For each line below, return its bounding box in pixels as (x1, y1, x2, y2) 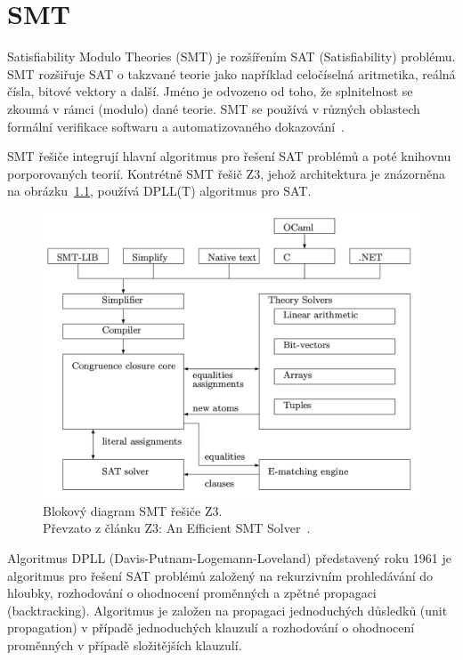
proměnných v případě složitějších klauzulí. (7, 635, 242, 654)
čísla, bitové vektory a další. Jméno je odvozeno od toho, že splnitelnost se (7, 82, 413, 101)
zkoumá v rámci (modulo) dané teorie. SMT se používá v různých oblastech (7, 99, 420, 117)
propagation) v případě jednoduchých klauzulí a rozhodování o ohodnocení (7, 618, 415, 637)
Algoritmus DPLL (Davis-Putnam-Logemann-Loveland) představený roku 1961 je (7, 548, 451, 567)
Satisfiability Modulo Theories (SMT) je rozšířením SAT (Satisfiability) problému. (7, 47, 456, 66)
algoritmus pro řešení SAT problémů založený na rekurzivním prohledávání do (7, 566, 434, 584)
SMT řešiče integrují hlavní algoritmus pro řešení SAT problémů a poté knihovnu (7, 147, 451, 165)
